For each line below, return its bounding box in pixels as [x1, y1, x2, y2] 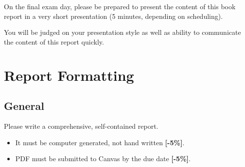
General [4, 98, 44, 113]
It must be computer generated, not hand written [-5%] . [15, 137, 185, 147]
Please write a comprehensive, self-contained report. [4, 121, 158, 131]
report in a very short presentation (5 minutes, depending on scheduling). [4, 11, 223, 21]
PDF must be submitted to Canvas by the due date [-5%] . [15, 153, 191, 164]
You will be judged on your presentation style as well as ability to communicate [4, 27, 241, 37]
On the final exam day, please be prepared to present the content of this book [4, 1, 236, 11]
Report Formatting [4, 65, 134, 85]
